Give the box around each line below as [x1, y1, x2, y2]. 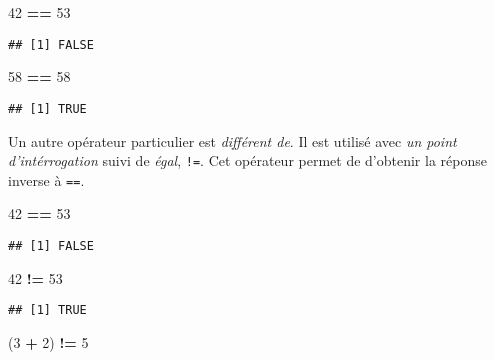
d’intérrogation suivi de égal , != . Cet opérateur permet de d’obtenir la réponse [8, 150, 487, 171]
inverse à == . [8, 169, 85, 190]
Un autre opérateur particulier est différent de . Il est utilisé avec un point [8, 130, 457, 151]
